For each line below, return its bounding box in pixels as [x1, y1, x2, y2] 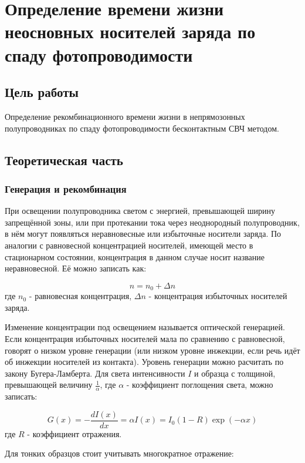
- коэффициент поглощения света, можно [126, 378, 273, 391]
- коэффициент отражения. [27, 427, 122, 439]
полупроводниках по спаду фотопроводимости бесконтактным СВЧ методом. [5, 122, 279, 134]
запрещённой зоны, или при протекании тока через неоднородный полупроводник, [5, 216, 300, 228]
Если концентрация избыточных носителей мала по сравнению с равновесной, [5, 332, 285, 344]
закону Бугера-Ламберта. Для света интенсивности [5, 367, 185, 379]
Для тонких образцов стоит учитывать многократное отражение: [5, 447, 234, 459]
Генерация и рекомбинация [5, 181, 127, 196]
